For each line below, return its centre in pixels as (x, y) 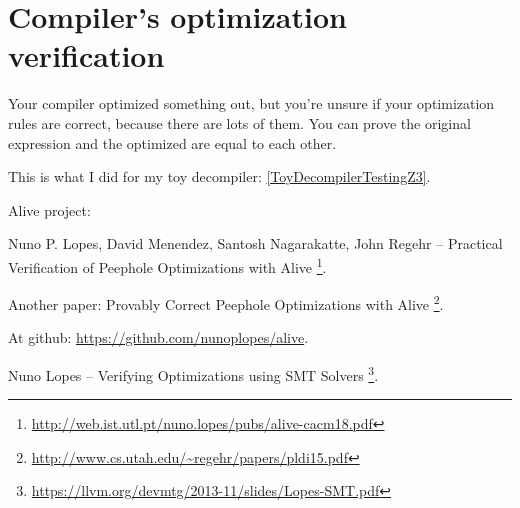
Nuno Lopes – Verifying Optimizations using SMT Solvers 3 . (193, 373)
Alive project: (49, 209)
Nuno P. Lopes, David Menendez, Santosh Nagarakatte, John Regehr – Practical (255, 243)
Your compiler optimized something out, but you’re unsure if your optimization (251, 103)
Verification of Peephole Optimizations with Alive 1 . (167, 265)
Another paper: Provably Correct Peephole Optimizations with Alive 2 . (226, 302)
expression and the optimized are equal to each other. (172, 142)
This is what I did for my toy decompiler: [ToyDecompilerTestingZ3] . (219, 176)
